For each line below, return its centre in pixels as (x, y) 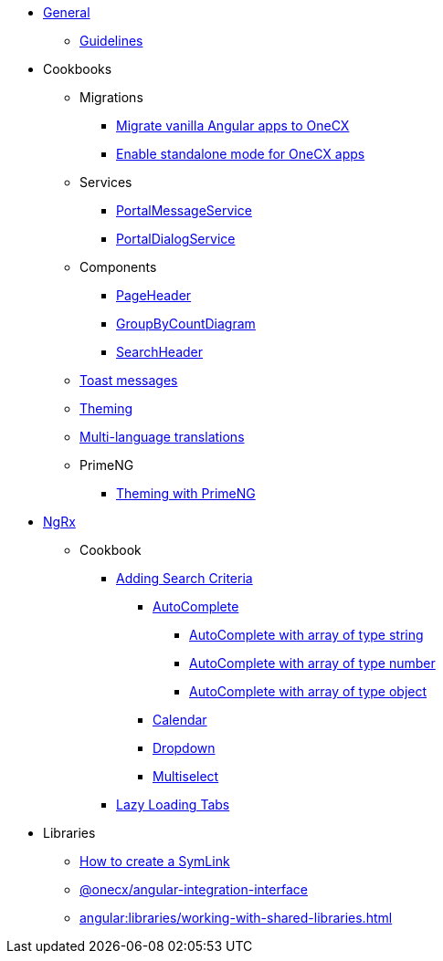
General (67, 12)
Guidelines (111, 41)
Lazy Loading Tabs (173, 804)
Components (118, 267)
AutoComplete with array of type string (306, 635)
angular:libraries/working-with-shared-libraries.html (236, 918)
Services (106, 182)
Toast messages (129, 380)
